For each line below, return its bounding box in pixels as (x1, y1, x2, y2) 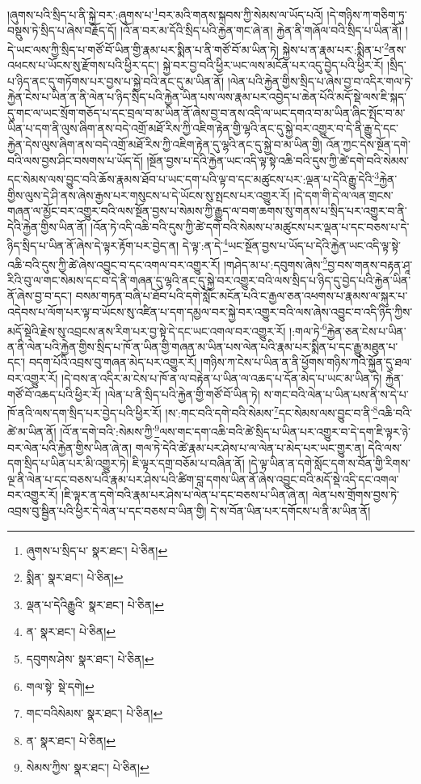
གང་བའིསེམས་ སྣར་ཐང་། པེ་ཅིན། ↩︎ (26, 705, 163, 722)
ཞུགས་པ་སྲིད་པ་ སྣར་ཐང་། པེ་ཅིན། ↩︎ (26, 541, 168, 558)
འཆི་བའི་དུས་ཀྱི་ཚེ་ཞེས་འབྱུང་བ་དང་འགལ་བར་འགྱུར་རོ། (7, 256, 221, 273)
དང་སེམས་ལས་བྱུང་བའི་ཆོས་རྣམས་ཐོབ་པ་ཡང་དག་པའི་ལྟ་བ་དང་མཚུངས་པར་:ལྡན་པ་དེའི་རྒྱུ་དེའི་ (7, 170, 375, 187)
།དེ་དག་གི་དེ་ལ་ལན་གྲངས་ (293, 186, 394, 203)
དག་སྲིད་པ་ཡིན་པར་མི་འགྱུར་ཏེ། (7, 455, 129, 472)
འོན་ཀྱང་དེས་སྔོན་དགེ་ (326, 136, 410, 153)
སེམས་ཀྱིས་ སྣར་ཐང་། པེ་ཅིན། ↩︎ (26, 759, 149, 776)
